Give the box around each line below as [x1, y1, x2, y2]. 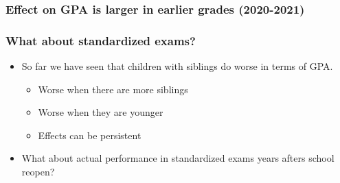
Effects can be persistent [38, 127, 141, 142]
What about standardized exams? [5, 32, 196, 49]
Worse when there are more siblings [38, 82, 188, 96]
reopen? [21, 164, 55, 179]
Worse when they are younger [38, 105, 163, 119]
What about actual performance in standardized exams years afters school [21, 151, 335, 165]
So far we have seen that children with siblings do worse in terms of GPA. [21, 59, 333, 73]
